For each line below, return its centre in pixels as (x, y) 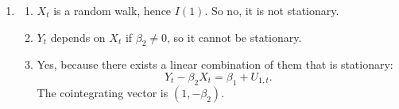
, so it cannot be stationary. (234, 37)
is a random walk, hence (112, 10)
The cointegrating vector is (103, 92)
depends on (78, 37)
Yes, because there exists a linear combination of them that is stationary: (215, 64)
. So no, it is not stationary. (272, 10)
